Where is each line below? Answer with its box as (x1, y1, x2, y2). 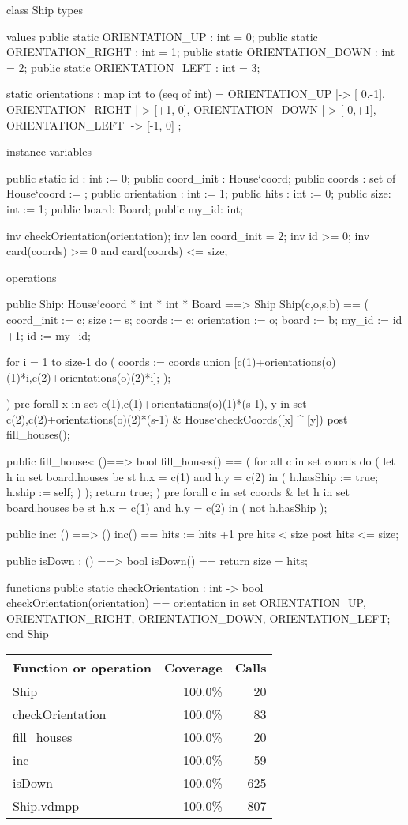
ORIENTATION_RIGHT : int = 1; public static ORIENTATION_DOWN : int (6, 43, 395, 60)
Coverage (163, 658, 223, 676)
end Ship (6, 625, 49, 642)
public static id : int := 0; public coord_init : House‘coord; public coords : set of (6, 169, 396, 186)
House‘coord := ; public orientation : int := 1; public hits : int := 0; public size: (6, 185, 391, 202)
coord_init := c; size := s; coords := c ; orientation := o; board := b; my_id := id (6, 311, 402, 327)
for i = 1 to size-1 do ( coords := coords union (6, 353, 230, 370)
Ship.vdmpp (13, 797, 80, 815)
